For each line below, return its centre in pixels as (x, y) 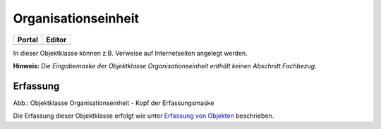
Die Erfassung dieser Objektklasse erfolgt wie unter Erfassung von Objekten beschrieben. (144, 116)
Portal (28, 39)
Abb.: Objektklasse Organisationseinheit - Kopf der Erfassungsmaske (114, 103)
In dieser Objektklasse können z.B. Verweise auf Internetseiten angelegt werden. (131, 53)
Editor (56, 39)
